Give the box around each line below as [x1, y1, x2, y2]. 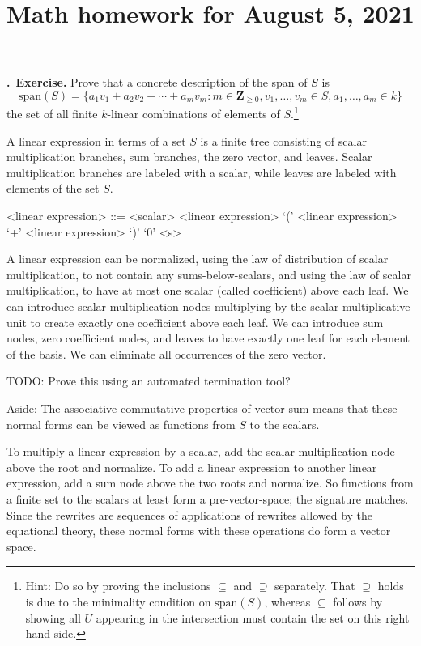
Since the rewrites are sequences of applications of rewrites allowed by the [6, 506, 373, 523]
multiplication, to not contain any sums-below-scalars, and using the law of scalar [6, 266, 411, 283]
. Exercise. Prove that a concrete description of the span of [6, 74, 308, 91]
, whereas [264, 593, 311, 610]
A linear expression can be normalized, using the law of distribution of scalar [6, 250, 389, 267]
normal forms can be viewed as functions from [6, 415, 236, 432]
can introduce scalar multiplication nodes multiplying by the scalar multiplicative [6, 298, 410, 315]
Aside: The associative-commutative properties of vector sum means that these [6, 399, 398, 416]
